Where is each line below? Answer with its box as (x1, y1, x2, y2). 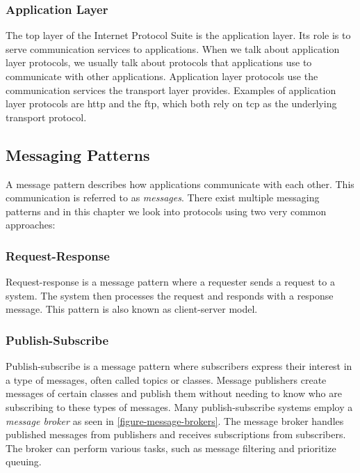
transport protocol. (6, 109, 87, 124)
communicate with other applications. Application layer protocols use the (6, 69, 318, 83)
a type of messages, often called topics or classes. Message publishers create (6, 372, 327, 387)
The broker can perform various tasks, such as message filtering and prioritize (6, 440, 336, 455)
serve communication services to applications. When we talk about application (6, 41, 340, 56)
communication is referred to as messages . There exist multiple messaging (6, 190, 320, 205)
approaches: (6, 217, 56, 232)
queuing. (6, 454, 42, 469)
